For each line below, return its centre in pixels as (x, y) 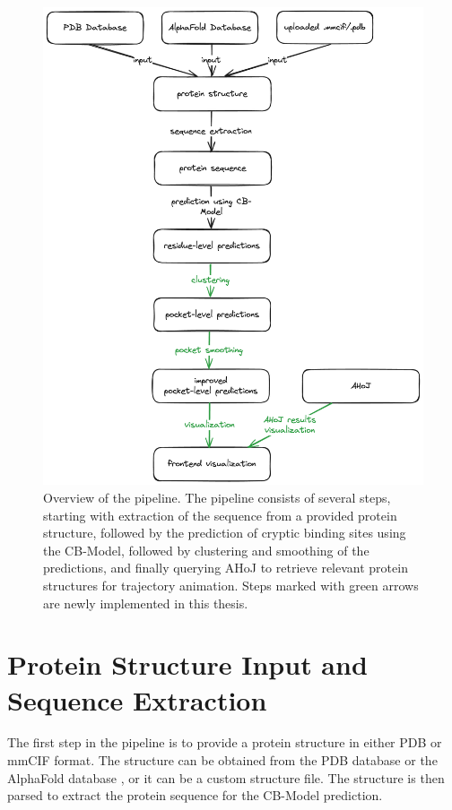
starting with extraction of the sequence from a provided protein (220, 515)
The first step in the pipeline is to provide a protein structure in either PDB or (225, 742)
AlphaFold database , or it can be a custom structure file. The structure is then (226, 777)
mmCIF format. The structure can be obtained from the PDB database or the (222, 760)
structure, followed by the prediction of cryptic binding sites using (225, 533)
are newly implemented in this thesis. (146, 603)
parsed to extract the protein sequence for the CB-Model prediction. (195, 795)
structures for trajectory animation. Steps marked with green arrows (231, 585)
